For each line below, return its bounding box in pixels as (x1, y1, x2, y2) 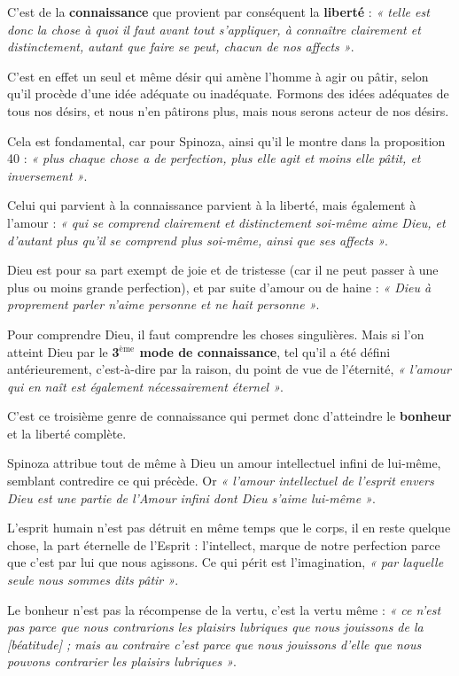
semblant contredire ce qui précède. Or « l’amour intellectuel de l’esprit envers (7, 471, 434, 490)
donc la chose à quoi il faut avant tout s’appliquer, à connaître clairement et (7, 19, 421, 38)
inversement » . (7, 166, 88, 184)
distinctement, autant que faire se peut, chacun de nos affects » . (7, 37, 354, 56)
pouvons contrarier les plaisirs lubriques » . (7, 652, 237, 671)
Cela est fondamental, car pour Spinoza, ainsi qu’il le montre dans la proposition (7, 131, 446, 150)
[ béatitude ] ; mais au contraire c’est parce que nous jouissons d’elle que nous (7, 634, 422, 653)
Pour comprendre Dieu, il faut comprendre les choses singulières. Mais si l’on (7, 324, 424, 343)
